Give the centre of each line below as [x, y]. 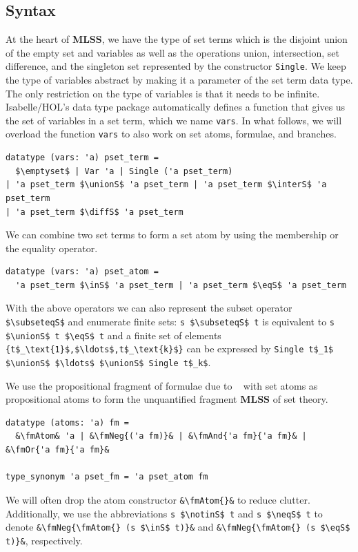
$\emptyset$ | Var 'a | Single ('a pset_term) [124, 171]
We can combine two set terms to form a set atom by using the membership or [172, 235]
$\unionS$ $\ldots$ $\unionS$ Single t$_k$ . [108, 362]
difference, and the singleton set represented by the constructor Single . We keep [176, 66]
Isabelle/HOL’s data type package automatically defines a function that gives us [176, 107]
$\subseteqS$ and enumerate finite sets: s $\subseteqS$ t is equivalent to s [170, 322]
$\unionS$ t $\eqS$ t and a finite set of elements [113, 335]
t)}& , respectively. [44, 540]
